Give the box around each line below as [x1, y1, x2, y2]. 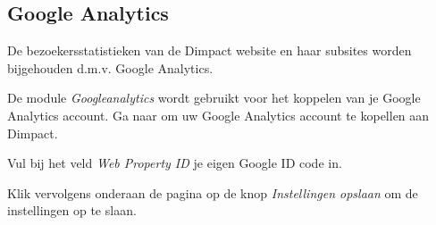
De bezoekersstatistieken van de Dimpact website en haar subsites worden [7, 41, 412, 60]
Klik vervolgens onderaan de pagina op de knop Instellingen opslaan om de [7, 183, 418, 202]
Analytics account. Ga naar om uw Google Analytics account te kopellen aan [7, 105, 430, 124]
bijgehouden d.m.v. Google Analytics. [7, 58, 214, 77]
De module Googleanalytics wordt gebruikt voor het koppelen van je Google [7, 88, 421, 107]
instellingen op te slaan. [7, 201, 137, 220]
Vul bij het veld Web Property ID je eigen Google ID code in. [7, 154, 342, 172]
